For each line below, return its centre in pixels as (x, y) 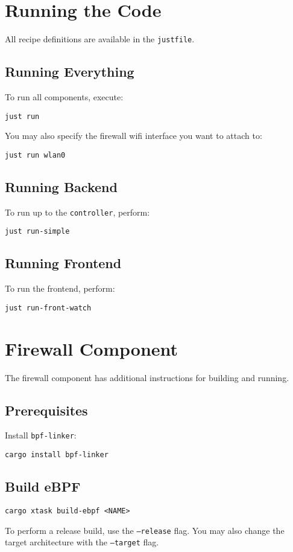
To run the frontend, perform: (60, 288)
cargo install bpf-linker (57, 455)
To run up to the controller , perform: (77, 212)
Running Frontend (63, 263)
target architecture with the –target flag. (82, 542)
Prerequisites (46, 410)
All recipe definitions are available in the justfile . (100, 39)
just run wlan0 (35, 155)
